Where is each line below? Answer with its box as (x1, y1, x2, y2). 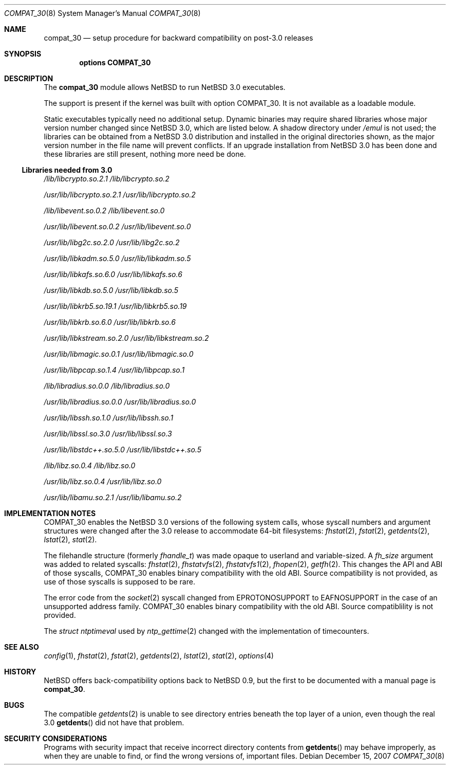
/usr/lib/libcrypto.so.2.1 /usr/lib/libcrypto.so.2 (44, 190, 196, 199)
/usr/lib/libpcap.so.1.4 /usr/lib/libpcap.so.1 (44, 365, 185, 374)
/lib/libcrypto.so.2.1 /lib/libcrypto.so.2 (44, 174, 170, 183)
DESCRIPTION (4, 74, 53, 83)
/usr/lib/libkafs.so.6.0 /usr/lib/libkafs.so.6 (44, 270, 182, 279)
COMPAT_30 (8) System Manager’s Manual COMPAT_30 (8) (4, 9, 201, 17)
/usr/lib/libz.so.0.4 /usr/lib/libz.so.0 (44, 477, 162, 486)
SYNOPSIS (4, 49, 42, 58)
